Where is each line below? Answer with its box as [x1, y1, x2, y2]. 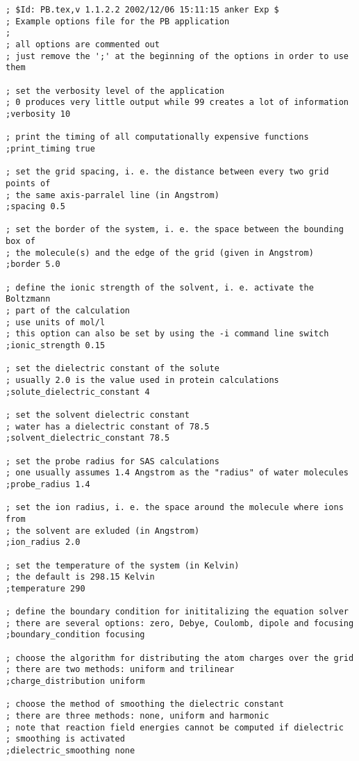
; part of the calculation [6, 306, 130, 316]
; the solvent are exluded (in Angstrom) [6, 525, 200, 536]
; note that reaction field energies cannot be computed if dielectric [6, 722, 344, 733]
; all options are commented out [6, 39, 160, 49]
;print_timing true [6, 143, 95, 154]
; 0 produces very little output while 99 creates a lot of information [6, 97, 349, 108]
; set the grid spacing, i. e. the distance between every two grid [6, 167, 329, 177]
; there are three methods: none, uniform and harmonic [6, 711, 269, 721]
